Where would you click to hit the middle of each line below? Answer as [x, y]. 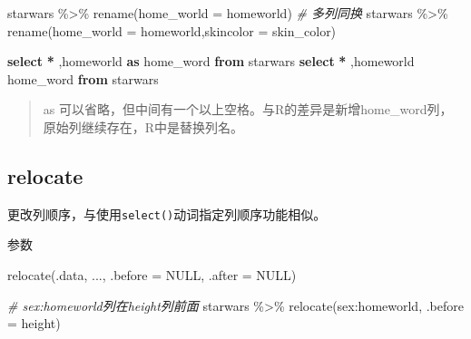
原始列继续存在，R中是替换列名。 [143, 126]
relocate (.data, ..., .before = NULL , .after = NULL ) [152, 275]
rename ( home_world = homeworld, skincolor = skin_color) [172, 30]
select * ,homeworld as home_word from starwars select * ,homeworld [211, 61]
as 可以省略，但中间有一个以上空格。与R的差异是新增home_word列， [248, 109]
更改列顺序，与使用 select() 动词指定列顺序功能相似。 [167, 213]
